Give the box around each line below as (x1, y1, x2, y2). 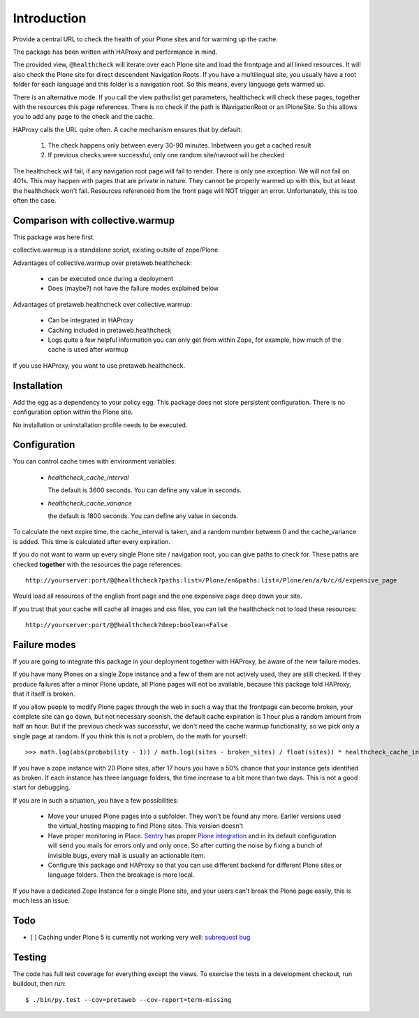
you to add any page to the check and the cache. (13, 113, 154, 121)
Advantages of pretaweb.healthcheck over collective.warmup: (13, 300, 192, 308)
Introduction (13, 10, 87, 26)
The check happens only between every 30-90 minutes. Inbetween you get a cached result (47, 141, 311, 150)
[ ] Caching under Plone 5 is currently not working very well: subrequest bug (30, 933, 251, 942)
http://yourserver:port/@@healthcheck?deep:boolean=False (25, 621, 228, 629)
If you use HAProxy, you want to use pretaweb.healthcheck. (13, 361, 185, 370)
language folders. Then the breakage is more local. (47, 870, 195, 879)
